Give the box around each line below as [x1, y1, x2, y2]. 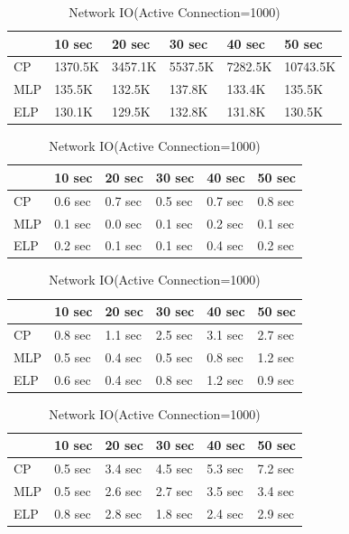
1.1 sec [105, 324, 142, 343]
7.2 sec [257, 459, 295, 478]
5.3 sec [207, 459, 243, 478]
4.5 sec [155, 459, 193, 478]
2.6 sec [105, 481, 142, 500]
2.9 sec [257, 503, 295, 522]
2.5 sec [155, 324, 193, 343]
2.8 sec [105, 503, 142, 522]
